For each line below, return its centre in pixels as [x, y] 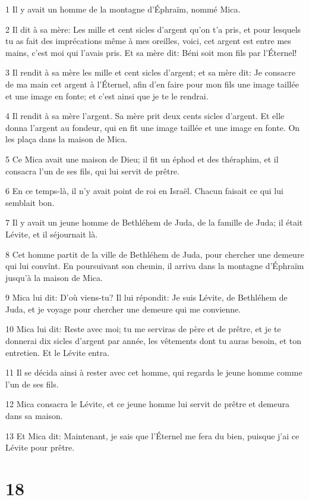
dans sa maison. [34, 416]
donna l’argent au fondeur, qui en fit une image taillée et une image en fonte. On [153, 127]
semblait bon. [30, 202]
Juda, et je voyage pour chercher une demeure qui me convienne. [123, 309]
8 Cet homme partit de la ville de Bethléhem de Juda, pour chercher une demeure [155, 254]
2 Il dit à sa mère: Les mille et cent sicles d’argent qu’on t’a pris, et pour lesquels [153, 29]
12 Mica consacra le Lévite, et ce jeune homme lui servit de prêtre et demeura [148, 404]
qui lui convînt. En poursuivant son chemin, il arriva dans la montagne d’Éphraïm [155, 266]
